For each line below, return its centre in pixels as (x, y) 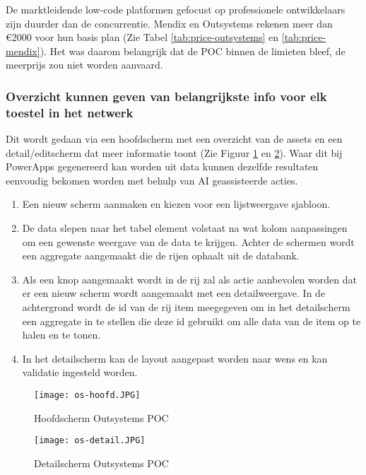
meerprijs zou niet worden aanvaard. (84, 65)
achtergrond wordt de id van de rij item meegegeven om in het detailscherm (186, 307)
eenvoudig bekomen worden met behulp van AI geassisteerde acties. (152, 180)
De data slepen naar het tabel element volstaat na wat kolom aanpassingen (185, 228)
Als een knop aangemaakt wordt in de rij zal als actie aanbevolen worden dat (189, 279)
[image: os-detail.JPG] (90, 441)
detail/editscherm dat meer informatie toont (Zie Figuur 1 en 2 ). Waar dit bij (174, 152)
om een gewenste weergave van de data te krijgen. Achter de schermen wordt (188, 241)
